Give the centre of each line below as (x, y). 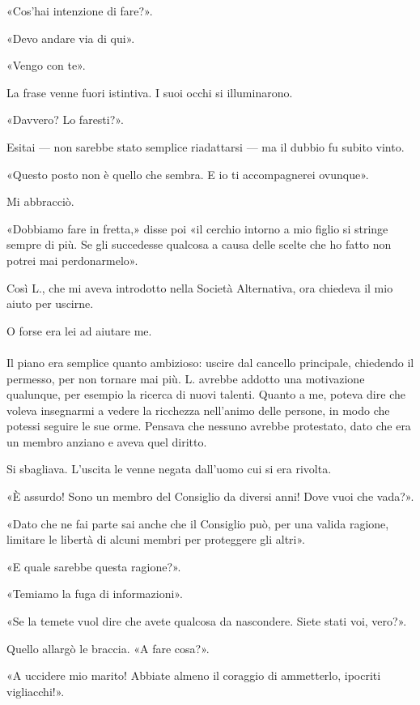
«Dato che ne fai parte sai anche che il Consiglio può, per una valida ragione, (198, 523)
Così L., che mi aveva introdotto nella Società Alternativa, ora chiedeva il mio (200, 287)
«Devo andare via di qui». (71, 38)
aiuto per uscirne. (50, 303)
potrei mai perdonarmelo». (72, 260)
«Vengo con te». (46, 65)
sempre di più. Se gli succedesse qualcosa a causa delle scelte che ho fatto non (199, 244)
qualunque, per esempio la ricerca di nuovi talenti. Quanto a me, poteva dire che (206, 394)
